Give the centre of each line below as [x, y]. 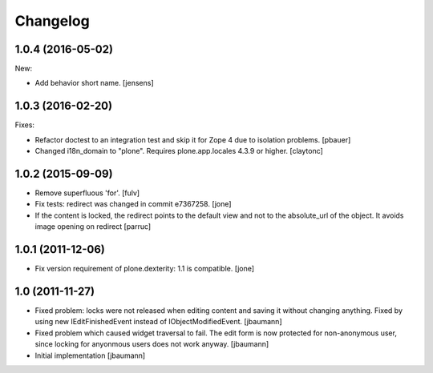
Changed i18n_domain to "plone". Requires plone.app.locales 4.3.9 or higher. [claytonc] [179, 151]
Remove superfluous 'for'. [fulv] [87, 193]
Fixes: [25, 125]
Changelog [52, 21]
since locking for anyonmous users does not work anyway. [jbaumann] [152, 344]
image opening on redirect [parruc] [93, 227]
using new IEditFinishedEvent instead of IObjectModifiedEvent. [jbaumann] [158, 322]
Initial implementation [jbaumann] [90, 355]
